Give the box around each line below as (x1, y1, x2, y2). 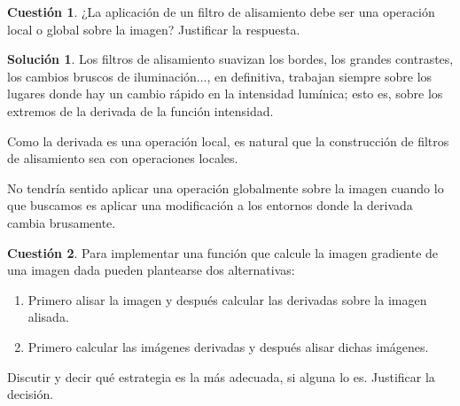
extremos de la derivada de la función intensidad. (7, 101, 274, 120)
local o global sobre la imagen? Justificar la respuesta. (7, 20, 300, 38)
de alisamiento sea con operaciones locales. (7, 149, 238, 168)
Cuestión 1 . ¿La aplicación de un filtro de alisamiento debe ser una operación (7, 3, 435, 20)
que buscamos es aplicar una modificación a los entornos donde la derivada (7, 196, 413, 215)
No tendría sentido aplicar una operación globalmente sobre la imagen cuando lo (7, 178, 444, 197)
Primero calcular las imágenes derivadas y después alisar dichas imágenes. (27, 337, 429, 355)
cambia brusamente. (7, 213, 116, 231)
